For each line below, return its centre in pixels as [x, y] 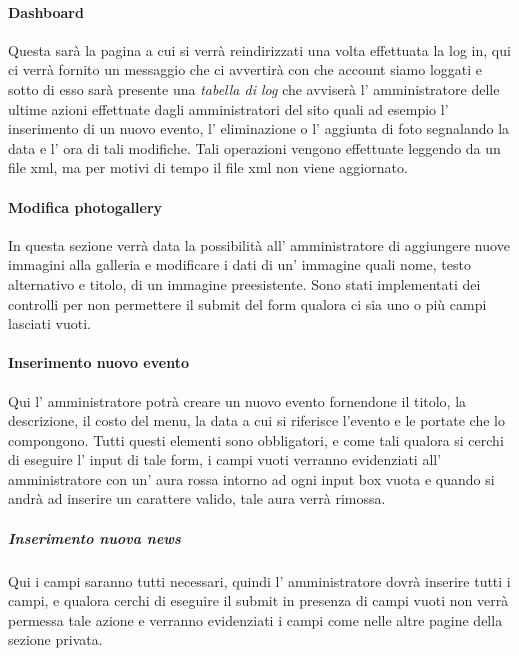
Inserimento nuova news [94, 537]
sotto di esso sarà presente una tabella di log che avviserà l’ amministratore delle [254, 88]
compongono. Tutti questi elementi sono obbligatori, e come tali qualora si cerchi [256, 439]
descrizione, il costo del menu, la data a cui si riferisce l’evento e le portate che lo [256, 420]
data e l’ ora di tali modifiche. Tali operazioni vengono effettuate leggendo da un [254, 147]
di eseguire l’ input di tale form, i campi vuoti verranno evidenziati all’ [225, 459]
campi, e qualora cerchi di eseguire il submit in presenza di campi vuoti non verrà [258, 600]
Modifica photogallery [85, 206]
